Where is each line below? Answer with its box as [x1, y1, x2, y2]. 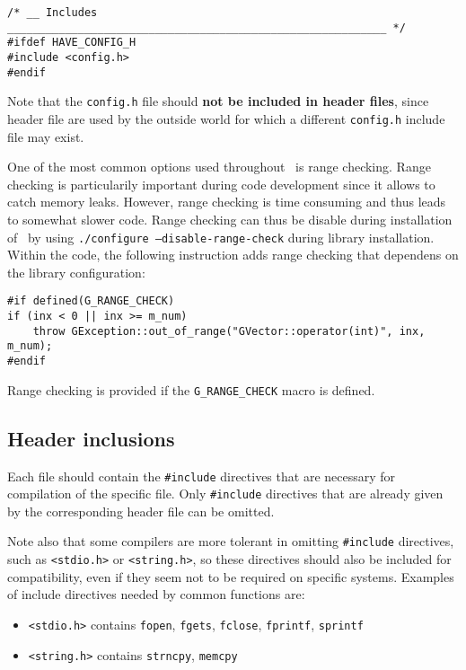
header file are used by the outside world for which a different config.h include [7, 109, 445, 128]
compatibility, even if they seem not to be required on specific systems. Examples [7, 567, 454, 586]
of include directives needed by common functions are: [7, 585, 305, 604]
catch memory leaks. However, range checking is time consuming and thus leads [7, 192, 446, 211]
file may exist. [7, 127, 84, 145]
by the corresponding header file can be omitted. [7, 501, 275, 520]
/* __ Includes [7, 6, 98, 19]
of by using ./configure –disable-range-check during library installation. [7, 227, 435, 246]
